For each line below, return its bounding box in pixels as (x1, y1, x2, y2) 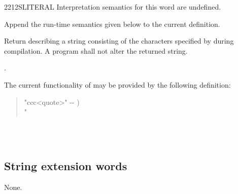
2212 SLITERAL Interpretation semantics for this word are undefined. (4, 2, 221, 12)
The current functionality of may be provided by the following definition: (4, 79, 231, 90)
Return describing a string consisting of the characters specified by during (4, 35, 234, 46)
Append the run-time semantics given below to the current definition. (4, 18, 220, 29)
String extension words (4, 158, 127, 174)
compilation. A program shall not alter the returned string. (4, 45, 188, 56)
